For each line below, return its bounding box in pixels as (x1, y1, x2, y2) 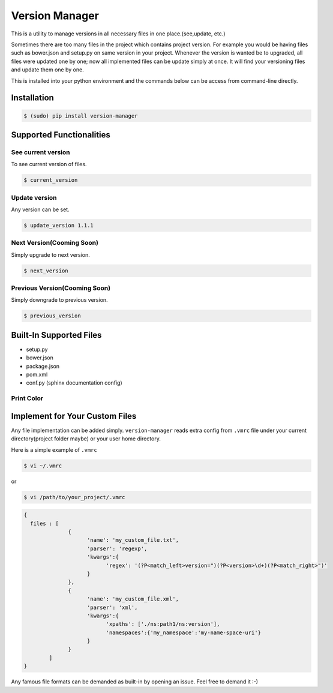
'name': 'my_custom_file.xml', (87, 596, 179, 602)
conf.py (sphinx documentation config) (26, 379, 122, 386)
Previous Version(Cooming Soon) (11, 284, 111, 292)
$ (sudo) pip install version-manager (23, 112, 138, 119)
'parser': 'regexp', (87, 545, 148, 552)
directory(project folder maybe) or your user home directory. (11, 435, 161, 442)
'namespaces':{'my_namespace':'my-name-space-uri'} (106, 629, 261, 636)
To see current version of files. (11, 161, 87, 168)
